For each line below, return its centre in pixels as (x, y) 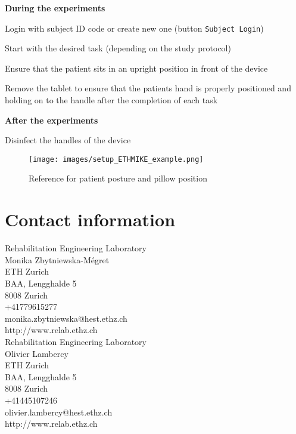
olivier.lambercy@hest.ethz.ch (59, 412)
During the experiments (55, 8)
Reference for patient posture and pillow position (118, 178)
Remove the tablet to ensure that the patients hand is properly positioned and (148, 88)
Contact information (90, 219)
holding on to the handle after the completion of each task (111, 100)
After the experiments (52, 120)
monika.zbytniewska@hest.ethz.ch (66, 318)
